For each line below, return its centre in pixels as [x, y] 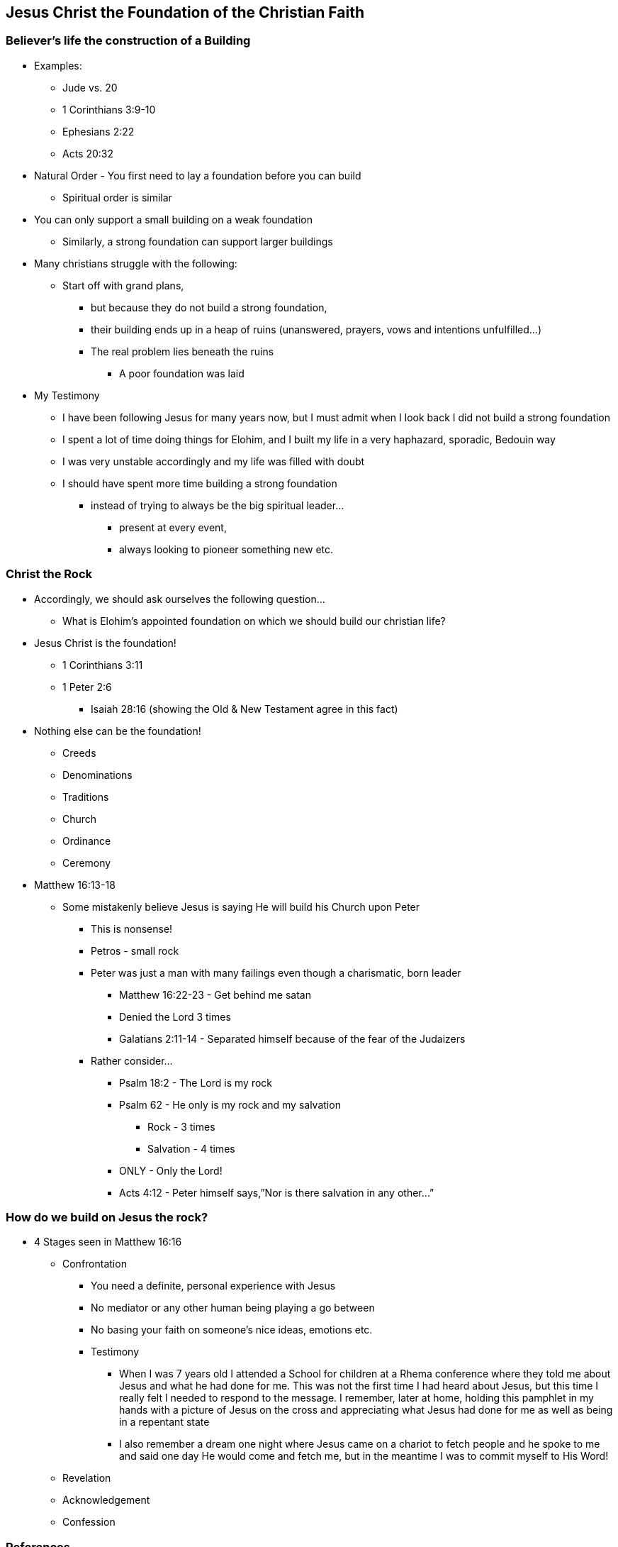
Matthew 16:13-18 [75, 885]
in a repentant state [164, 1422]
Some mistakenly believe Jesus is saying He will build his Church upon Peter [241, 906]
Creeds [79, 753]
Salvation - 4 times [191, 1148]
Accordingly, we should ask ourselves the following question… [180, 599]
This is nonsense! [132, 928]
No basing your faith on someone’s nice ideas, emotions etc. [232, 1330]
